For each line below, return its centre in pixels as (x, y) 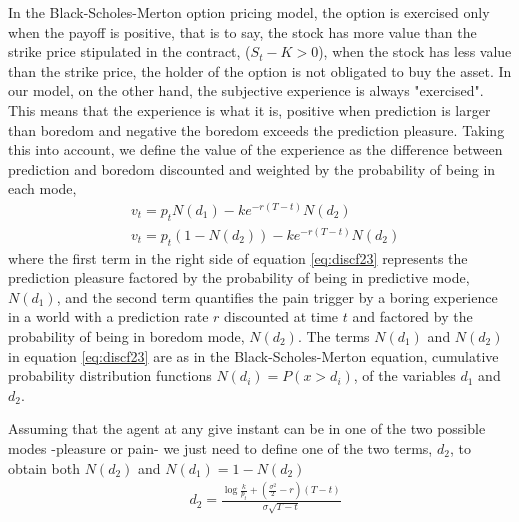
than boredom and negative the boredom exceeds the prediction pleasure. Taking (256, 129)
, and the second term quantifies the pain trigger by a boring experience (277, 296)
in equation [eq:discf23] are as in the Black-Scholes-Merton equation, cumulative (253, 355)
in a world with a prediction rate (108, 316)
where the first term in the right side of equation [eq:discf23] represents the (238, 257)
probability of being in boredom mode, (126, 336)
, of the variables (404, 375)
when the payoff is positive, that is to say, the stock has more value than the (242, 31)
